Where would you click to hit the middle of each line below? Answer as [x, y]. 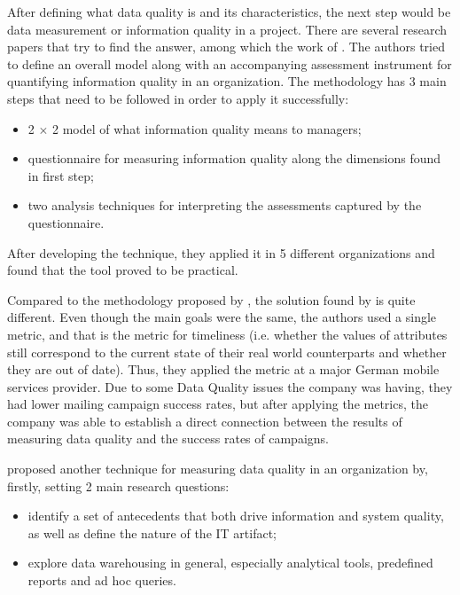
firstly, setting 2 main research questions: [118, 485]
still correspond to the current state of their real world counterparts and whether [227, 352]
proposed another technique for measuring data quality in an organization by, [218, 469]
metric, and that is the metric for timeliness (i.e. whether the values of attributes [227, 334]
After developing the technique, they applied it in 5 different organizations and [221, 252]
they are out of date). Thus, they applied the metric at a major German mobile [223, 369]
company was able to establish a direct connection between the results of [205, 421]
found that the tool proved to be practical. [123, 270]
